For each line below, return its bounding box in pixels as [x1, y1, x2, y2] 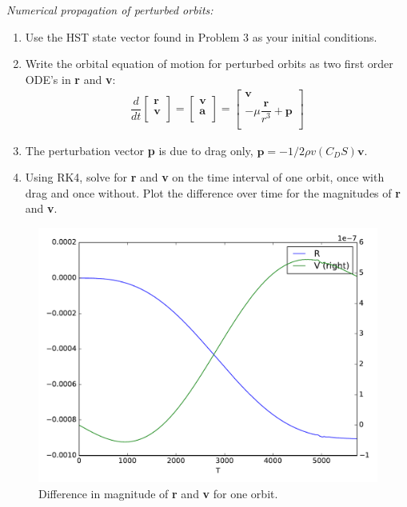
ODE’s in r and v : [25, 70, 116, 87]
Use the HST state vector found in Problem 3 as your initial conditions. [25, 28, 377, 45]
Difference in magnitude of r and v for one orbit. [38, 485, 278, 501]
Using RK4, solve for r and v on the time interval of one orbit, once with [25, 169, 385, 186]
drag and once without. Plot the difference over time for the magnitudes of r [25, 184, 401, 201]
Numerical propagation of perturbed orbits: [6, 2, 213, 18]
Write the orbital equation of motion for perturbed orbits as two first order [25, 55, 393, 72]
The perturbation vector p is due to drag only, [25, 142, 253, 158]
